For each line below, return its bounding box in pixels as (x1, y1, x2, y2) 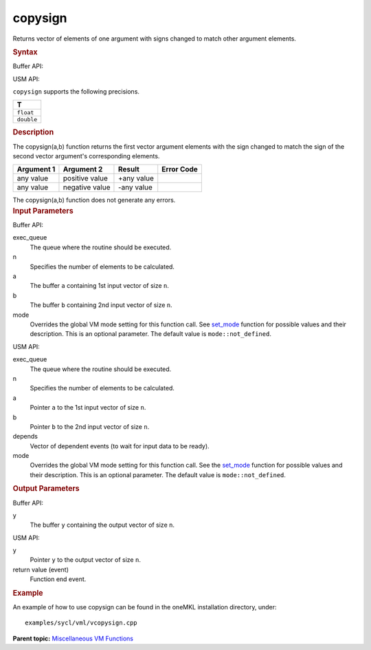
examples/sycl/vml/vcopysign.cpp (25, 619, 137, 627)
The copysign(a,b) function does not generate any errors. (12, 196, 176, 205)
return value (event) (12, 565, 69, 574)
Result (117, 165, 140, 174)
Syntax (12, 47, 38, 56)
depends (12, 432, 38, 441)
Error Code (161, 165, 199, 174)
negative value (63, 182, 111, 192)
